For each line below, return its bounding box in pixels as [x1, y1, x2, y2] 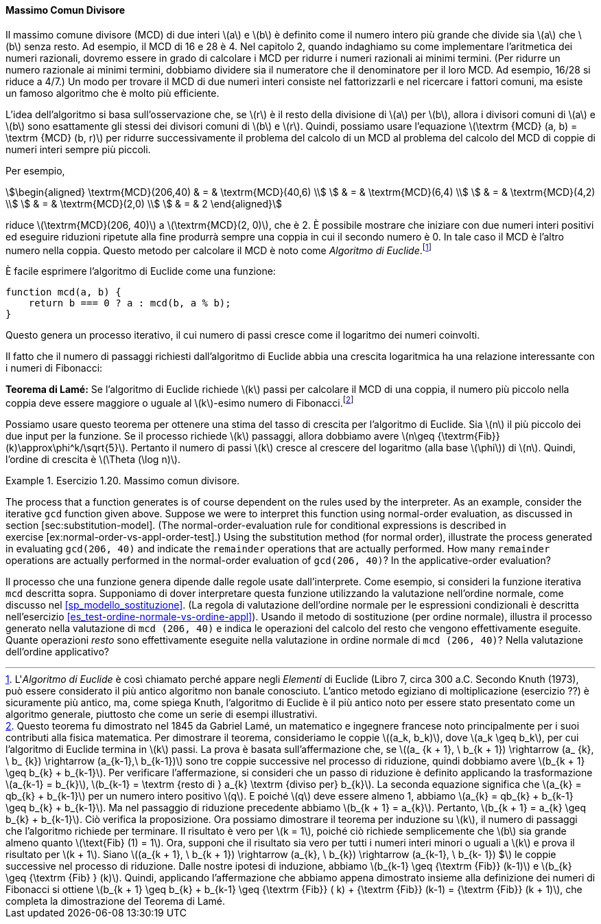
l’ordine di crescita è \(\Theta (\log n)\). [5, 453, 180, 465]
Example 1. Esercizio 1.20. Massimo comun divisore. [5, 474, 240, 486]
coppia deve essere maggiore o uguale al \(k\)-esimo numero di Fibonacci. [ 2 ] [5, 395, 354, 409]
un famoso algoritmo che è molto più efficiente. [5, 87, 220, 99]
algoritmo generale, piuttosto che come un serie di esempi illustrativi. [5, 708, 318, 720]
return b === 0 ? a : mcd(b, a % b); [28, 297, 231, 309]
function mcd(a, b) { [5, 286, 121, 298]
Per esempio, [5, 164, 65, 177]
